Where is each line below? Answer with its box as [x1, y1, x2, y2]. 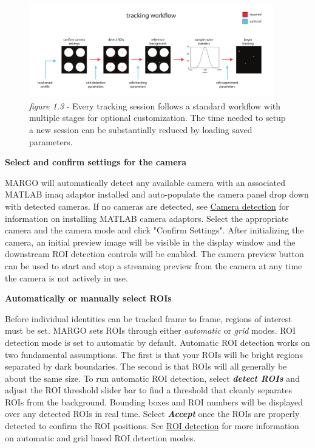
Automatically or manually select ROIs [5, 292, 172, 305]
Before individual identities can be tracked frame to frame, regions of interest [5, 312, 292, 325]
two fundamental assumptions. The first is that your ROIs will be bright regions [5, 348, 303, 360]
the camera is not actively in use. [5, 271, 128, 284]
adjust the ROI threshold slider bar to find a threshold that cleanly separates [5, 384, 292, 396]
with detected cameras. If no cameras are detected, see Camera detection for [5, 199, 290, 212]
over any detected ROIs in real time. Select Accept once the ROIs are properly [5, 407, 300, 420]
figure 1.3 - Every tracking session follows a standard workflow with [29, 99, 281, 112]
